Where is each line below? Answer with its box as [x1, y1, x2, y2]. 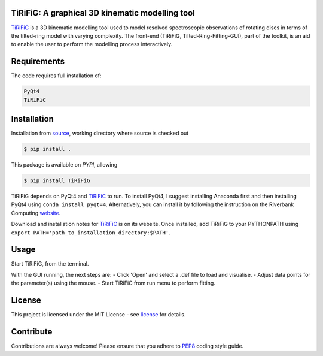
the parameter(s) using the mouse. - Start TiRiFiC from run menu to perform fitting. [11, 279, 215, 287]
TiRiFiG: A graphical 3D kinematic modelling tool [11, 8, 196, 18]
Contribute [11, 327, 53, 337]
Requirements [11, 56, 65, 67]
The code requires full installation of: [11, 72, 102, 79]
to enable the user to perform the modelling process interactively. [11, 41, 173, 48]
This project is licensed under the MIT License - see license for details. [11, 311, 186, 318]
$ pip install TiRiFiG [23, 177, 90, 184]
